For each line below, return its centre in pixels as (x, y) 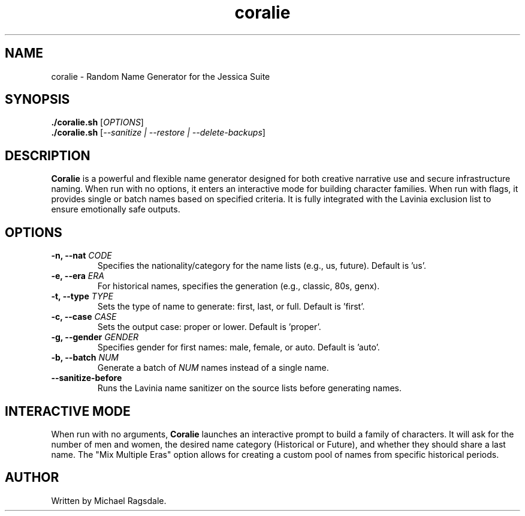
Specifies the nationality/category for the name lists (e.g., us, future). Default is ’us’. (262, 266)
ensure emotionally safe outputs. (116, 209)
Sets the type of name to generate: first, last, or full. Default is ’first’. (231, 307)
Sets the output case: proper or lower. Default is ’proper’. (209, 327)
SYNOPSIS (37, 100)
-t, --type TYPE (82, 296)
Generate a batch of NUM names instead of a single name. (213, 368)
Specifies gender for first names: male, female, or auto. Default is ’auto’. (239, 347)
